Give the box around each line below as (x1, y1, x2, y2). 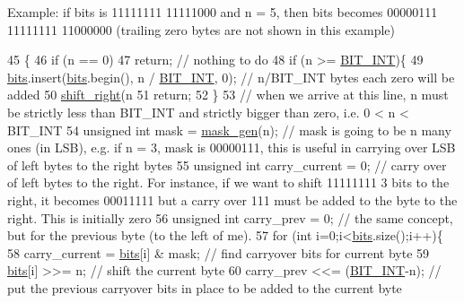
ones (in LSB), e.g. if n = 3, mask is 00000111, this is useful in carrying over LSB (7, 138, 456, 157)
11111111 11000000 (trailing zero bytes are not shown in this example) (7, 20, 395, 39)
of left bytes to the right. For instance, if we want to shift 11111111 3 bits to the (7, 173, 450, 192)
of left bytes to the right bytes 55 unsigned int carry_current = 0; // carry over (7, 155, 447, 174)
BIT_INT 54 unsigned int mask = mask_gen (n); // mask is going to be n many (7, 120, 451, 139)
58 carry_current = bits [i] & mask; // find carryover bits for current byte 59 (7, 243, 430, 262)
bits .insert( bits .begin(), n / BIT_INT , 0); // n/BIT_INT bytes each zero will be (7, 67, 455, 86)
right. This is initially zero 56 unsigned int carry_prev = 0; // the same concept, (7, 208, 453, 227)
